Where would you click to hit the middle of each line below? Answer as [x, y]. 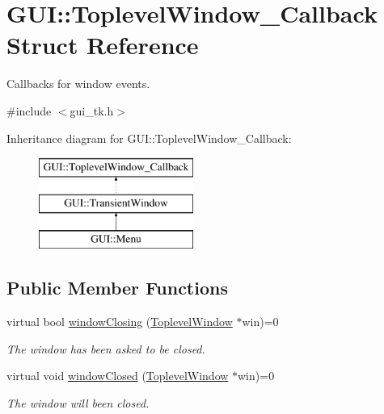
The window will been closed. [78, 403]
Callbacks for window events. [78, 84]
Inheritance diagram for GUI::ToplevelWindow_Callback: [149, 138]
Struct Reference [103, 45]
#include [29, 110]
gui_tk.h [92, 110]
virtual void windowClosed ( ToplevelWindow [118, 376]
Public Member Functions [117, 288]
